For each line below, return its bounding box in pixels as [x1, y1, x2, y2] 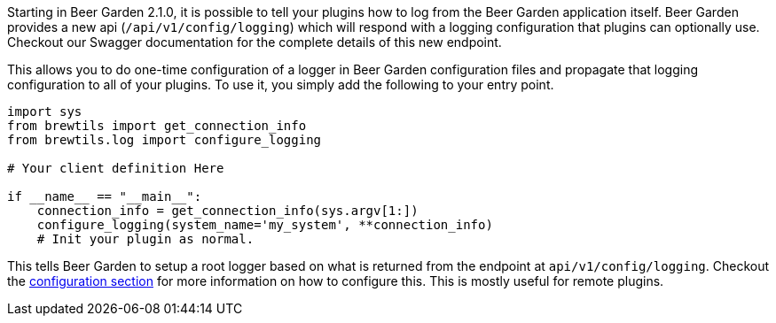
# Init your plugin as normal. [36, 232, 255, 246]
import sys [7, 104, 82, 119]
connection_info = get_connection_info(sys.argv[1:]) [36, 204, 419, 218]
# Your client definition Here [7, 161, 224, 175]
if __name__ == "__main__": [7, 189, 202, 204]
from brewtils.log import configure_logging [7, 133, 322, 147]
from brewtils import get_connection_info [7, 119, 307, 133]
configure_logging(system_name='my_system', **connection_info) [36, 218, 493, 232]
